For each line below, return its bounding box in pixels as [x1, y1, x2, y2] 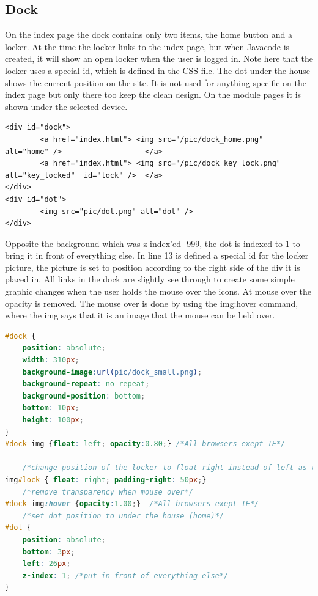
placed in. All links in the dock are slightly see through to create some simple [5, 273, 295, 285]
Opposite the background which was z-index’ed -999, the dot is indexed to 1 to [5, 237, 300, 249]
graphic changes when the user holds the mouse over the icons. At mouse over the [5, 285, 312, 298]
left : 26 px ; [22, 559, 71, 568]
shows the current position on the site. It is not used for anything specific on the [5, 76, 306, 89]
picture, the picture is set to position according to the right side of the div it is [5, 260, 300, 273]
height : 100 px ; [22, 416, 84, 425]
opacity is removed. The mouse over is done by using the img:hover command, [5, 296, 298, 309]
